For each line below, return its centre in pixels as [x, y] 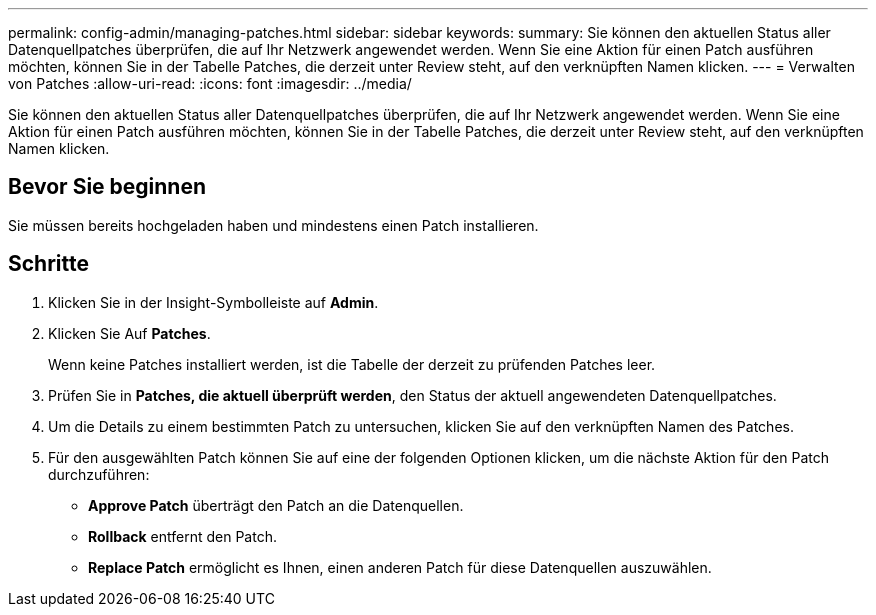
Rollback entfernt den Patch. [182, 536]
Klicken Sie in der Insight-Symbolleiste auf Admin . [213, 302]
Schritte [48, 264]
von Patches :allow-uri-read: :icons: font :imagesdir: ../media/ [210, 83]
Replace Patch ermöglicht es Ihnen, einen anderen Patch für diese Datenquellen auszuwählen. [400, 567]
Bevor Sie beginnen [107, 187]
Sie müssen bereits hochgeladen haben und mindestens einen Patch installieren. [273, 225]
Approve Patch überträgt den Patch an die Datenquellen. [276, 505]
